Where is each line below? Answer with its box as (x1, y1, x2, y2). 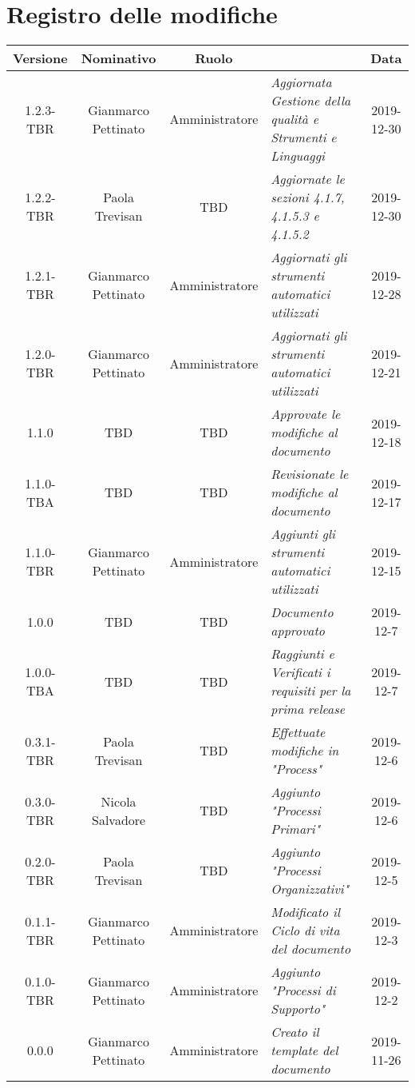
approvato (271, 621, 325, 640)
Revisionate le (271, 464, 349, 484)
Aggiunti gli (271, 524, 335, 544)
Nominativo (81, 49, 156, 68)
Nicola (101, 791, 136, 811)
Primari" (271, 819, 321, 839)
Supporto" (271, 999, 326, 1018)
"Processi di (271, 981, 336, 1000)
